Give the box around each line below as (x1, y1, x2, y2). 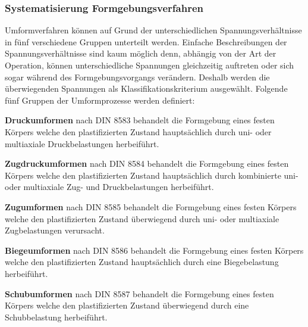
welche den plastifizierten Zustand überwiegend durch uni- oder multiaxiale (5, 212, 279, 225)
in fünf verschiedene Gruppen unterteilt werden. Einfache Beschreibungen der (5, 35, 287, 48)
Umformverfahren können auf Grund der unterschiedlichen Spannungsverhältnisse (5, 24, 302, 36)
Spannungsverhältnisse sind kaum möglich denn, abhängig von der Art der (5, 47, 276, 60)
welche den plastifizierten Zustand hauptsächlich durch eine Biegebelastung (5, 256, 279, 268)
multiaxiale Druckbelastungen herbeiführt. (5, 137, 159, 150)
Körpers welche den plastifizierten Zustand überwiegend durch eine (5, 299, 249, 312)
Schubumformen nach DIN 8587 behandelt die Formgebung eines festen (5, 287, 274, 300)
